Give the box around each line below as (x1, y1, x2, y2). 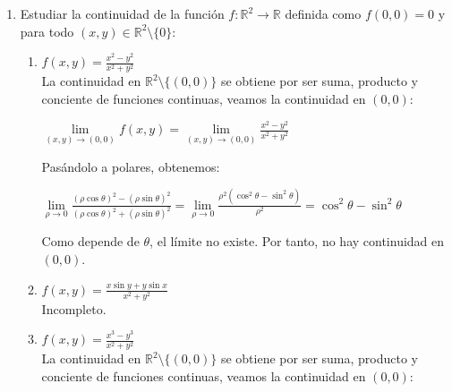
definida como (285, 4, 362, 22)
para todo (20, 21, 74, 40)
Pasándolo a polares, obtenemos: (41, 157, 220, 175)
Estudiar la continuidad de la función (20, 4, 225, 22)
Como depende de (41, 232, 140, 251)
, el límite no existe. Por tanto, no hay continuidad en (149, 232, 445, 251)
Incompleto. (41, 299, 107, 318)
